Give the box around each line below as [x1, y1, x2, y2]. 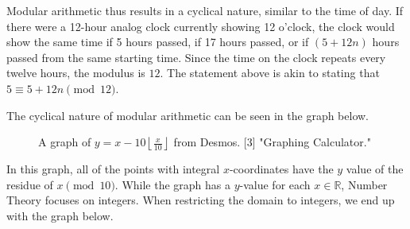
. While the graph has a [114, 176, 231, 192]
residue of [6, 176, 53, 192]
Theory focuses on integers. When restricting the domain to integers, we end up [6, 192, 395, 208]
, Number [341, 176, 388, 192]
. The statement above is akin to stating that [160, 64, 380, 81]
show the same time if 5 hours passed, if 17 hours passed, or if [6, 33, 309, 50]
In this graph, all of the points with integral [6, 161, 220, 177]
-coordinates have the [229, 161, 334, 177]
